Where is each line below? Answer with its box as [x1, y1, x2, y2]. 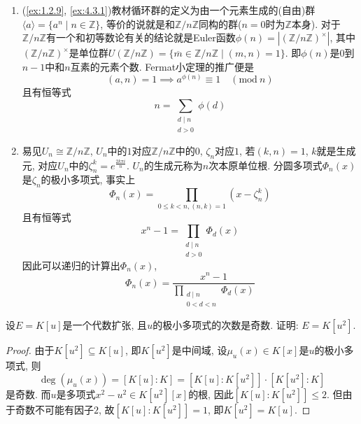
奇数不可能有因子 [15, 402, 94, 416]
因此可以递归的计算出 [22, 257, 120, 272]
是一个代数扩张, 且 [62, 318, 148, 332]
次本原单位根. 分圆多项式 [208, 157, 323, 172]
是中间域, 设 [171, 343, 227, 358]
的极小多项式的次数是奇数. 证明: [153, 318, 299, 332]
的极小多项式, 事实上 [41, 172, 136, 187]
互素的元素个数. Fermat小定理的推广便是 [70, 59, 255, 73]
